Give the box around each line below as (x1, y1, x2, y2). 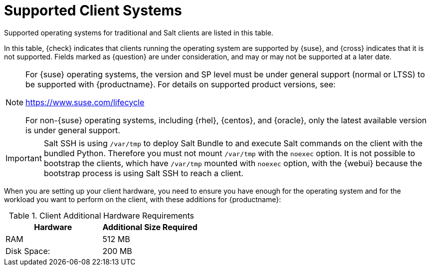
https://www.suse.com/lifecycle (25, 97, 145, 107)
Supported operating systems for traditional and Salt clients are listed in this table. (4, 28, 273, 37)
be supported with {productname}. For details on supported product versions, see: (25, 79, 336, 89)
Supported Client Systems (4, 2, 182, 19)
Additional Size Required (102, 222, 198, 232)
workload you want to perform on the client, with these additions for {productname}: (4, 195, 281, 204)
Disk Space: (5, 246, 50, 256)
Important (5, 153, 42, 163)
